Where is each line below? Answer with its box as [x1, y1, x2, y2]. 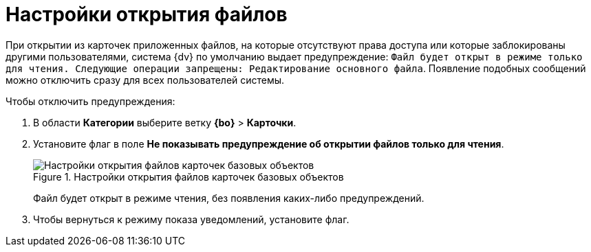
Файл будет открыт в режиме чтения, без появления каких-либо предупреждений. [33, 192, 425, 204]
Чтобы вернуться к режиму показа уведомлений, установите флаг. [33, 213, 350, 225]
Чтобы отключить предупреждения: [6, 95, 175, 107]
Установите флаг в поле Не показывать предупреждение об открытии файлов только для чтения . [33, 137, 504, 150]
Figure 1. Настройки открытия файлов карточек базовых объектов [33, 170, 344, 183]
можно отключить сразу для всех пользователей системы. [6, 73, 285, 86]
